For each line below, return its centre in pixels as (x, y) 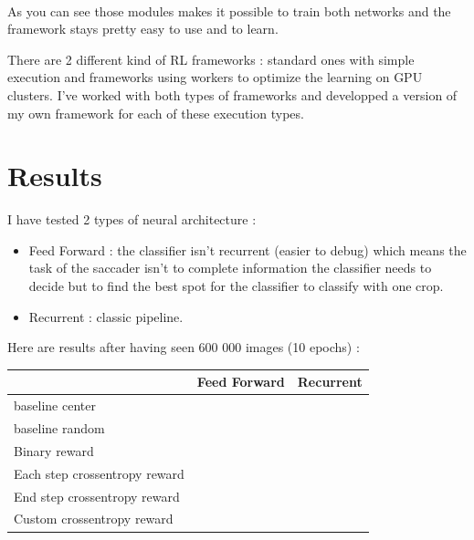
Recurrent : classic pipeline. (106, 316)
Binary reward (54, 450)
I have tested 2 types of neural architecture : (132, 219)
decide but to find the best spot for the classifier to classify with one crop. (236, 286)
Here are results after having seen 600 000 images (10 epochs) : (184, 347)
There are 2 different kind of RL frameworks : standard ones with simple (211, 59)
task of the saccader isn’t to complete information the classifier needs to (230, 268)
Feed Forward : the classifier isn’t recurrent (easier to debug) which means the (248, 249)
